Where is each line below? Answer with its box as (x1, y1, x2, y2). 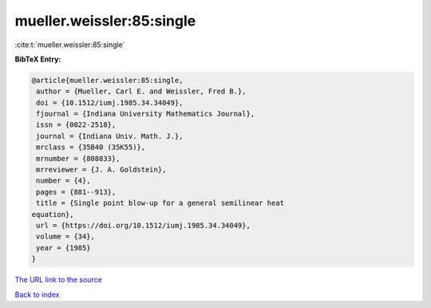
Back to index (14, 290, 60, 299)
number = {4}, (36, 176, 91, 185)
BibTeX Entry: (14, 54, 61, 64)
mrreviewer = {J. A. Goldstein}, (36, 165, 167, 175)
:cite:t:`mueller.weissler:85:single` (14, 40, 125, 49)
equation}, (31, 210, 74, 219)
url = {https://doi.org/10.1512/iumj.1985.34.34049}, (36, 221, 251, 230)
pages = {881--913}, (36, 188, 117, 196)
